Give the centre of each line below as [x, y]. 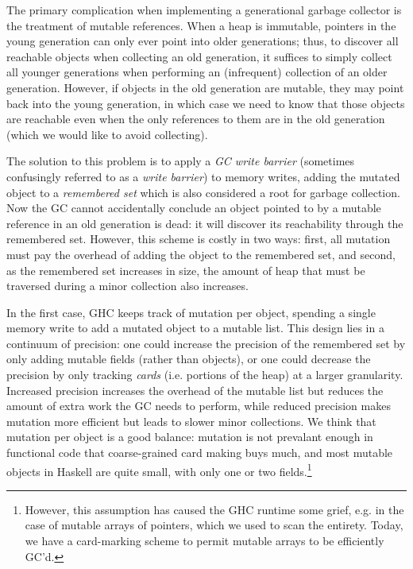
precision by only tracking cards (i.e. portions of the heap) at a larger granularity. [205, 375]
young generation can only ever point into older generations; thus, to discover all [203, 41]
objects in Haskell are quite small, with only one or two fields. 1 [159, 470]
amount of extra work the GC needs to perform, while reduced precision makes [199, 406]
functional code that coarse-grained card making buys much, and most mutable [200, 453]
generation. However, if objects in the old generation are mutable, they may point [205, 87]
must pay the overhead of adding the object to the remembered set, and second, [201, 254]
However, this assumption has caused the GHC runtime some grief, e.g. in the [214, 509]
